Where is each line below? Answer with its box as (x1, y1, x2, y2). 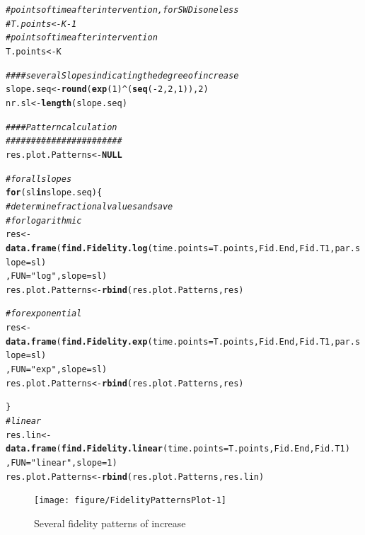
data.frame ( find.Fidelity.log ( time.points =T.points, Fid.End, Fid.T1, (6, 243, 335, 253)
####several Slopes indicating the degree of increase (6, 70, 239, 81)
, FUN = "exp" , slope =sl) (6, 364, 108, 375)
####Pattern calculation (6, 122, 117, 132)
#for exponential (6, 309, 82, 319)
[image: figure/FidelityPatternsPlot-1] (34, 495, 227, 506)
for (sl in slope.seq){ (6, 188, 103, 198)
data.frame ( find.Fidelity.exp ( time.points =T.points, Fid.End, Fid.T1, (6, 336, 335, 347)
